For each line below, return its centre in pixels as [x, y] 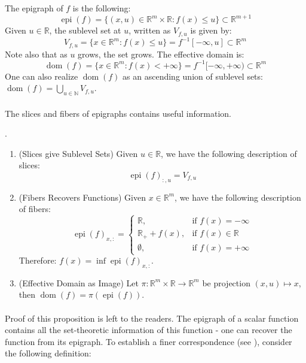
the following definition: [48, 353]
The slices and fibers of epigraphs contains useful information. [118, 113]
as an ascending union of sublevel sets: [193, 76]
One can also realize [42, 76]
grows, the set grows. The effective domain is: [161, 54]
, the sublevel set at [85, 30]
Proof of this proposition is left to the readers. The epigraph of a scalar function [152, 318]
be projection [226, 282]
